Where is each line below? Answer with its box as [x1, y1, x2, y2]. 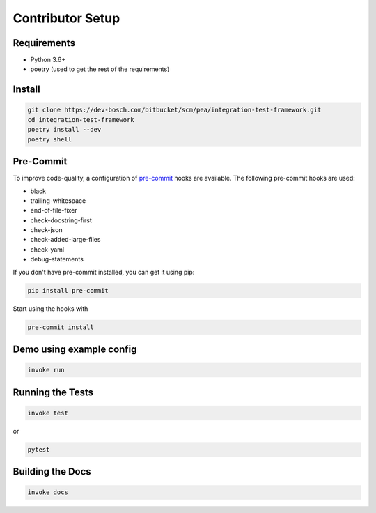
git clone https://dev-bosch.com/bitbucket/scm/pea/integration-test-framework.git [27, 106, 322, 114]
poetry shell [27, 135, 72, 143]
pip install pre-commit [27, 286, 109, 294]
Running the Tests [13, 386, 94, 398]
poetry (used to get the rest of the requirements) [30, 65, 170, 73]
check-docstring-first [30, 216, 92, 224]
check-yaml [30, 245, 65, 254]
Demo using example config [13, 344, 137, 355]
